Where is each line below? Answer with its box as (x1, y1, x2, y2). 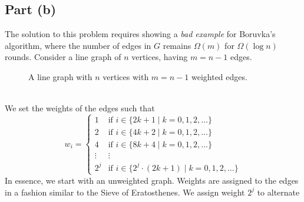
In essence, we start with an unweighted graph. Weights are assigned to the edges (5, 174, 299, 186)
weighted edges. (191, 70, 247, 82)
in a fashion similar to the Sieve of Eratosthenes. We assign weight (5, 186, 245, 198)
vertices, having (131, 51, 188, 63)
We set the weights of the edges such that (5, 102, 155, 114)
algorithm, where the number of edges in (5, 39, 151, 51)
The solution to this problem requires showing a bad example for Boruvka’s (5, 28, 276, 40)
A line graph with (28, 70, 92, 82)
